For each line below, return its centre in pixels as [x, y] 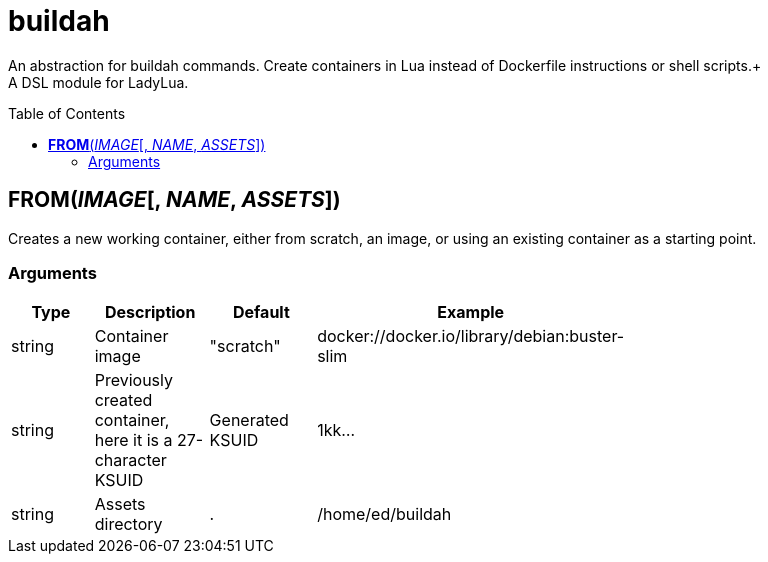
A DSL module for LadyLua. [98, 82]
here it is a [133, 440]
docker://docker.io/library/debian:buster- [471, 336]
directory [128, 524]
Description [150, 312]
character [130, 460]
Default [261, 312]
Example [471, 312]
